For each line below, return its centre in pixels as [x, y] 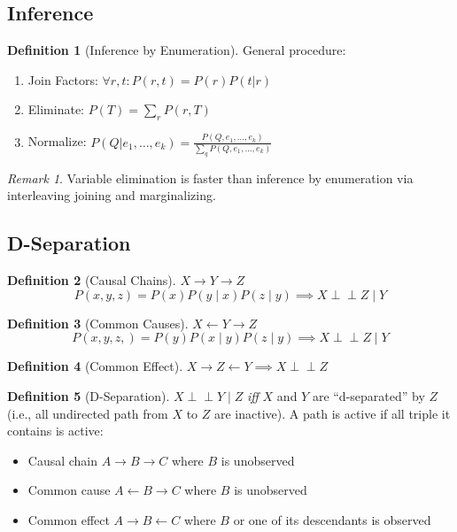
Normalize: [57, 141]
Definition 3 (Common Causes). [98, 323]
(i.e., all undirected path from [88, 413]
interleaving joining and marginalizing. [112, 195]
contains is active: [55, 431]
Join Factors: [63, 79]
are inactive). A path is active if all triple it [332, 413]
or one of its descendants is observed [332, 519]
